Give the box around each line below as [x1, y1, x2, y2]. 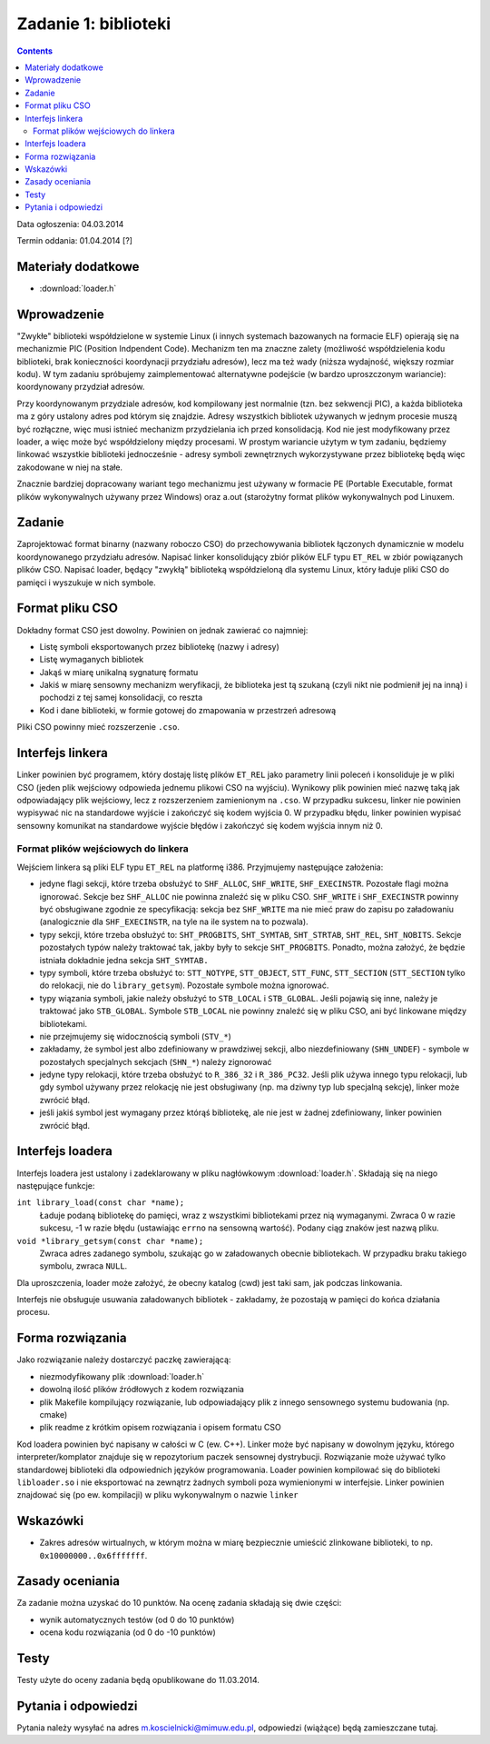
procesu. [16, 1307, 50, 1318]
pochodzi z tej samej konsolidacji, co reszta [39, 692, 203, 703]
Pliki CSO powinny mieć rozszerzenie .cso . [16, 722, 181, 732]
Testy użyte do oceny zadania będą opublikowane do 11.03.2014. [16, 1675, 260, 1686]
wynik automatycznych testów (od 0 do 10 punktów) [39, 1614, 235, 1625]
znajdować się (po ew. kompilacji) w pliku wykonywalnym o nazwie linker [16, 1490, 299, 1500]
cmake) [39, 1409, 68, 1420]
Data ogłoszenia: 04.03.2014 [16, 218, 124, 229]
